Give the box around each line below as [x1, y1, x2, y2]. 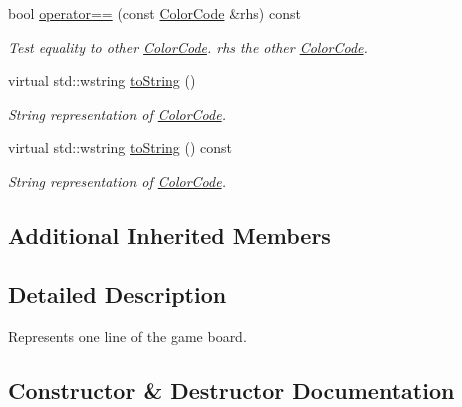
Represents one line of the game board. [8, 325, 247, 346]
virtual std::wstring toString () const [8, 137, 233, 158]
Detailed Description [8, 278, 227, 309]
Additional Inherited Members [8, 219, 331, 250]
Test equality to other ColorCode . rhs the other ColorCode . [8, 36, 368, 57]
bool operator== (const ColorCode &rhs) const [8, 3, 301, 23]
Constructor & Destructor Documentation [8, 374, 455, 405]
